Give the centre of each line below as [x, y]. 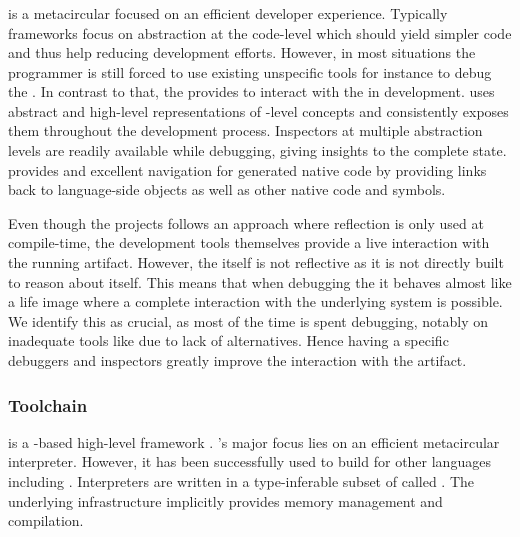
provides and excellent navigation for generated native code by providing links [247, 169]
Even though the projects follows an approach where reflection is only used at [246, 222]
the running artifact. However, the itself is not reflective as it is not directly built [256, 262]
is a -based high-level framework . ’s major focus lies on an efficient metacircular [254, 441]
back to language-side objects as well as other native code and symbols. [227, 189]
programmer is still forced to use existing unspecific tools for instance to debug [250, 71]
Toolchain [48, 404]
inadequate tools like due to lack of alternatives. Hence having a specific [228, 340]
